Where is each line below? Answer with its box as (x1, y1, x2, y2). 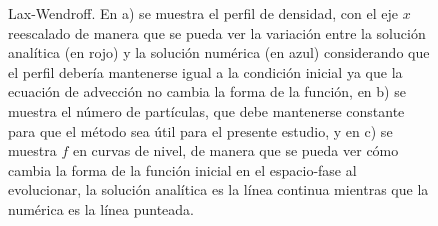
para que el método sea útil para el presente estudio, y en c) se (8, 120, 393, 141)
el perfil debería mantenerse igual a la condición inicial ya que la (8, 61, 403, 82)
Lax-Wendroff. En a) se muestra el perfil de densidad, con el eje (8, 3, 398, 23)
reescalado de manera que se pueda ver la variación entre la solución (8, 22, 426, 43)
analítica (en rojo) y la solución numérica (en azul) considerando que (8, 42, 430, 63)
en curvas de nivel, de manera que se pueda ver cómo (72, 140, 399, 161)
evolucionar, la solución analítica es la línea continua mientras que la (8, 179, 429, 200)
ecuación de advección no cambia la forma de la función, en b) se (8, 81, 406, 102)
